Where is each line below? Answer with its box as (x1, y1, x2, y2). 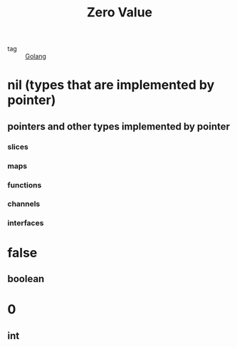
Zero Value (86, 4, 153, 21)
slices (7, 142, 28, 152)
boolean (7, 272, 45, 285)
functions (7, 180, 42, 190)
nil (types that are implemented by (7, 77, 215, 93)
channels (7, 199, 41, 209)
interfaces (7, 218, 44, 228)
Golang (25, 52, 46, 61)
